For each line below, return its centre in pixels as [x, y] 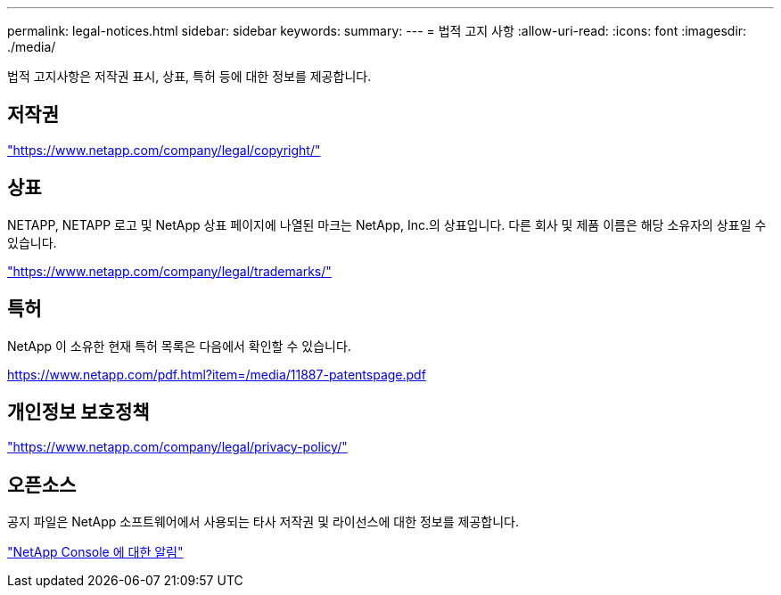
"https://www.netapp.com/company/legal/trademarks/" [169, 271]
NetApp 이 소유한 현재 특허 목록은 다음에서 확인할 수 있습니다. [179, 346]
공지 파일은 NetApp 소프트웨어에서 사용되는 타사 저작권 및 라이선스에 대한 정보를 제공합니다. [263, 522]
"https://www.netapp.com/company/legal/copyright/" [164, 150]
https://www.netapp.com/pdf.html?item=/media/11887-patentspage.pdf [217, 374]
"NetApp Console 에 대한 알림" [95, 552]
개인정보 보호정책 [78, 412]
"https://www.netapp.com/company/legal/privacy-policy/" [177, 447]
